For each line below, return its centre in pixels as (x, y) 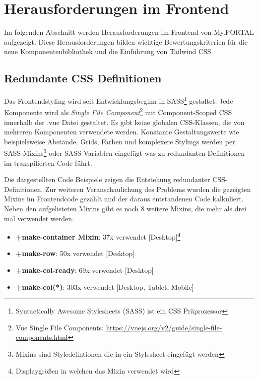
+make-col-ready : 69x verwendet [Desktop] (85, 270)
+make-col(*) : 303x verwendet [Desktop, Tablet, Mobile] (105, 286)
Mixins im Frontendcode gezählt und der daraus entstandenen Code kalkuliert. (124, 199)
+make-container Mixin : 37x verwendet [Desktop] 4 (98, 236)
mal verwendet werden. (39, 218)
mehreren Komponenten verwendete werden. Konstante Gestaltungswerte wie (122, 132)
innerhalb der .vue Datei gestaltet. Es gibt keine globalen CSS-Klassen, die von (124, 122)
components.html (42, 337)
